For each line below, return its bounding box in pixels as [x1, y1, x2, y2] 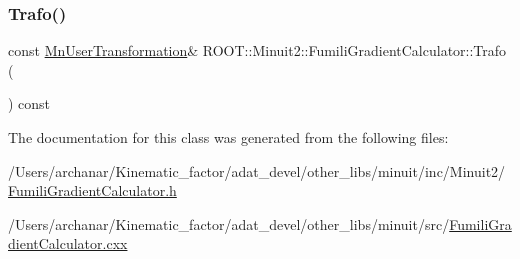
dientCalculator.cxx [8, 233, 128, 254]
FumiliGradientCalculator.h [8, 180, 177, 201]
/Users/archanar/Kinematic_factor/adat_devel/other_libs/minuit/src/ [8, 213, 450, 234]
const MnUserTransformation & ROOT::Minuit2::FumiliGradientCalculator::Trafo [8, 40, 507, 61]
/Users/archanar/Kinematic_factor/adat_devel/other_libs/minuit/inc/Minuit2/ [8, 160, 506, 181]
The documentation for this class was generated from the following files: [8, 127, 449, 147]
